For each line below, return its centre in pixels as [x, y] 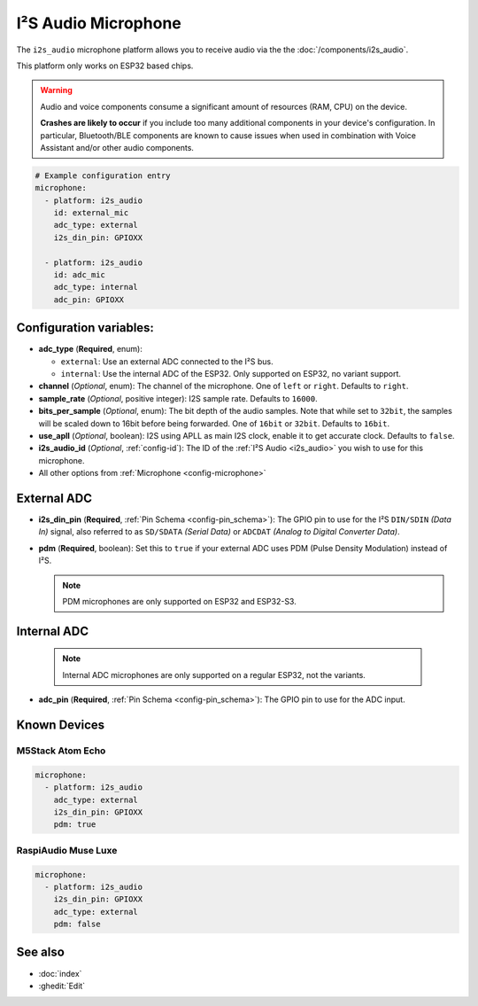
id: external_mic [91, 213]
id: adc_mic [80, 275]
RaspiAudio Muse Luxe [67, 850]
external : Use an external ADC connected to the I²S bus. [167, 361]
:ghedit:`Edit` [62, 986]
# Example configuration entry [103, 175]
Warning [56, 90]
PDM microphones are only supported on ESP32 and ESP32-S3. [179, 602]
